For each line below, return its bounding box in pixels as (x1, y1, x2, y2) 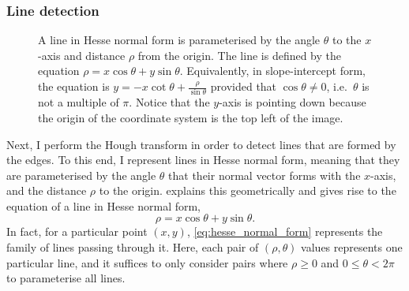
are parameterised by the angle (6, 166, 156, 183)
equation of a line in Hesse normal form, (6, 197, 201, 214)
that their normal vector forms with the (168, 166, 361, 183)
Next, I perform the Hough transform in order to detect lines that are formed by (6, 136, 396, 152)
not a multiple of (38, 94, 119, 110)
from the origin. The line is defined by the (137, 47, 342, 63)
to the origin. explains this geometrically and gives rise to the (99, 182, 396, 199)
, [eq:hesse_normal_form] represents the (186, 223, 383, 240)
